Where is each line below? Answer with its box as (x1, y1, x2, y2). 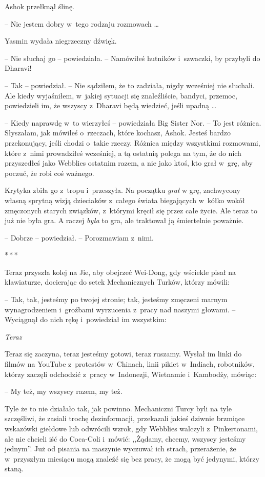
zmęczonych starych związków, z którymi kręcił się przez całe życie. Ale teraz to (5, 205, 258, 215)
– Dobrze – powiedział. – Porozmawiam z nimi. (5, 232, 154, 243)
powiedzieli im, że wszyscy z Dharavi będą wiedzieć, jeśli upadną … (5, 100, 217, 111)
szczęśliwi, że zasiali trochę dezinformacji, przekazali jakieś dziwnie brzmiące (5, 413, 245, 424)
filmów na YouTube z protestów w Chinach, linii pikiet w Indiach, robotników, (5, 359, 255, 369)
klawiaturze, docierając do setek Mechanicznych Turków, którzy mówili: (5, 276, 230, 287)
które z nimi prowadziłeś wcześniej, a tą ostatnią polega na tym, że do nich (5, 147, 241, 158)
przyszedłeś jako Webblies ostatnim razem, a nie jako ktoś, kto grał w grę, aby (5, 157, 253, 168)
